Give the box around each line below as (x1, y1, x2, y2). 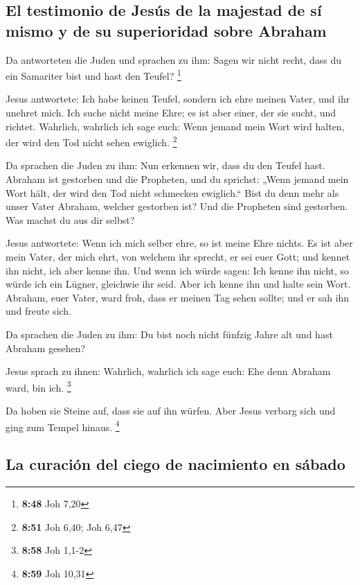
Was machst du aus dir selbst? (6, 212, 135, 227)
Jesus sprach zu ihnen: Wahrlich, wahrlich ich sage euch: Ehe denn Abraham (6, 364, 331, 378)
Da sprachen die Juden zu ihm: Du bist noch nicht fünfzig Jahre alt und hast (6, 327, 333, 341)
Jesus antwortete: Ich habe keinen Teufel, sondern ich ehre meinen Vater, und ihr (6, 91, 350, 106)
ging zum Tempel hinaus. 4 (6, 417, 120, 434)
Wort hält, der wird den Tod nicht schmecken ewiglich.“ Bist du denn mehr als (6, 185, 339, 200)
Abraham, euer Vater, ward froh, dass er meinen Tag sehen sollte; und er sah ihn (6, 290, 350, 304)
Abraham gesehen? (6, 340, 86, 355)
